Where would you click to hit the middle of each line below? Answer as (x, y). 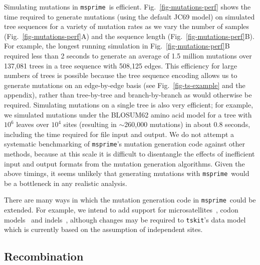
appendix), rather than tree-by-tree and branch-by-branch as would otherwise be (128, 95)
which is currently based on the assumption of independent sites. (103, 229)
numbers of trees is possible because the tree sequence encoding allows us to (121, 75)
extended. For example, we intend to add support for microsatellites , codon (121, 210)
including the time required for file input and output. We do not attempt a (119, 134)
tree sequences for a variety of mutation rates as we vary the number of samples (127, 26)
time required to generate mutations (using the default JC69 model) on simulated (129, 16)
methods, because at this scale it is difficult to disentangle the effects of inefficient (129, 154)
